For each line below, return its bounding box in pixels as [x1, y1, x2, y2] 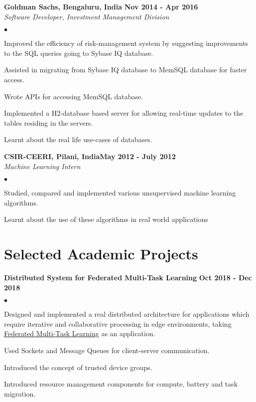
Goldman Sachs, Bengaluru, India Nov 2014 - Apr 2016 [4, 1, 198, 11]
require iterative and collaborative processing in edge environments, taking [4, 318, 232, 329]
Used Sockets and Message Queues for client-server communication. [4, 345, 210, 355]
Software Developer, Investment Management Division [4, 11, 169, 21]
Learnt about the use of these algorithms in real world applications [4, 214, 208, 224]
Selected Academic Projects [4, 243, 198, 264]
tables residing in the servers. [4, 117, 93, 128]
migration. [4, 388, 36, 399]
